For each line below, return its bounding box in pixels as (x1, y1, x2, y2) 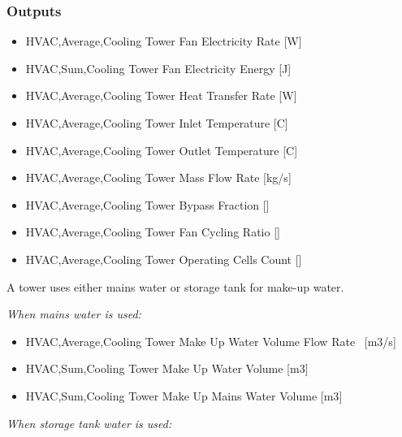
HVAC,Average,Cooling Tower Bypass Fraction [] (25, 196, 270, 213)
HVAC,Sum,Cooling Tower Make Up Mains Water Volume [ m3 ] (25, 387, 343, 404)
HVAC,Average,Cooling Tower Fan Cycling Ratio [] (25, 223, 280, 240)
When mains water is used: (6, 305, 141, 322)
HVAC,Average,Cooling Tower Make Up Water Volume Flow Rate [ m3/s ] (25, 332, 396, 349)
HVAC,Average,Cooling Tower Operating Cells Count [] (25, 250, 302, 267)
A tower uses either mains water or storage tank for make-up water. (6, 278, 344, 295)
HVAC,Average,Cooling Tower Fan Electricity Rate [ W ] (25, 32, 302, 50)
